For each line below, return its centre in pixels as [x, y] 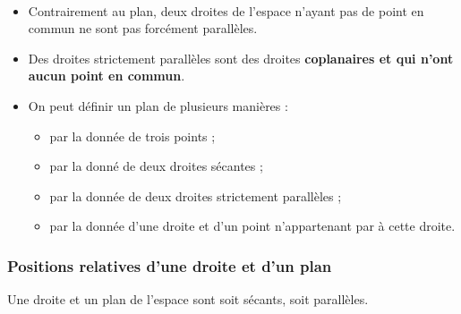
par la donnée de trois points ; [132, 136]
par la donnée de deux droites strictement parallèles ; [196, 195]
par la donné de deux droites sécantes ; [156, 166]
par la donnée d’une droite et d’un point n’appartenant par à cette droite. [252, 226]
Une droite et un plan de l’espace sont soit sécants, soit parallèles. [188, 299]
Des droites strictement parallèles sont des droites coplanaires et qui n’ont [241, 58]
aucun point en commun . [107, 76]
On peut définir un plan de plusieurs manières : [158, 105]
